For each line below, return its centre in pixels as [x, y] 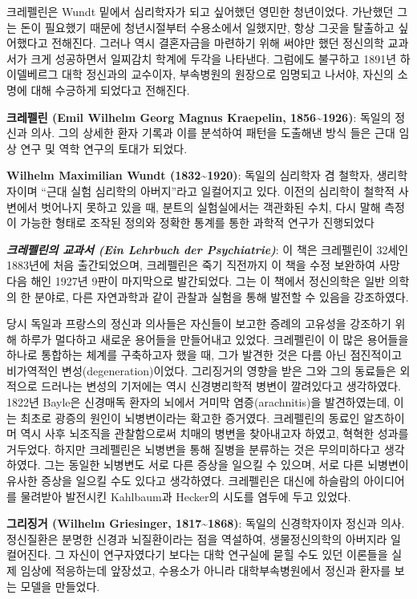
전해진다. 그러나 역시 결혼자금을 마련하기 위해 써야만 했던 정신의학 [218, 43]
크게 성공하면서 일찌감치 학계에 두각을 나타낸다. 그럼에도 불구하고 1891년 [214, 58]
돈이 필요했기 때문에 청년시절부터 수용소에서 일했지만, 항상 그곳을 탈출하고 [207, 27]
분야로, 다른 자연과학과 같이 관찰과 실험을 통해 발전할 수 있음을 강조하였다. [222, 296]
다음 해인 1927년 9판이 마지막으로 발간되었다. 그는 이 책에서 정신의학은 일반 [196, 280]
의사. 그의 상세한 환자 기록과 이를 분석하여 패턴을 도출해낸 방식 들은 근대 [213, 133]
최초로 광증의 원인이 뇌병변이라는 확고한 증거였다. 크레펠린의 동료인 [190, 417]
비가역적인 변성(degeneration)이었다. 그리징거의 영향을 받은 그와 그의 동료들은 [201, 370]
